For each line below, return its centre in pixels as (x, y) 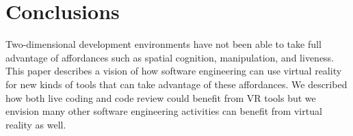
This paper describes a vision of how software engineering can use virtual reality (174, 71)
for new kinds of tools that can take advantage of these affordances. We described (176, 84)
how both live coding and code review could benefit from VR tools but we (161, 97)
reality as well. (36, 124)
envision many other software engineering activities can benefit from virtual (164, 111)
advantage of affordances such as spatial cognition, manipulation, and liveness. (170, 57)
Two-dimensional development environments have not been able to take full (164, 44)
